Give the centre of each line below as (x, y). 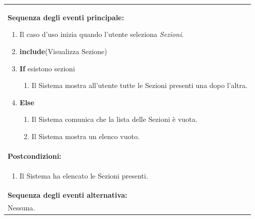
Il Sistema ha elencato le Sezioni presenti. (84, 175)
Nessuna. (22, 208)
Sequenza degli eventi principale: (66, 17)
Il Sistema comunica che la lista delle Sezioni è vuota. (115, 119)
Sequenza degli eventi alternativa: (68, 195)
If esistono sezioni (47, 68)
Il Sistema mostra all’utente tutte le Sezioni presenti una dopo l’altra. (140, 85)
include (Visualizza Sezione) (63, 51)
